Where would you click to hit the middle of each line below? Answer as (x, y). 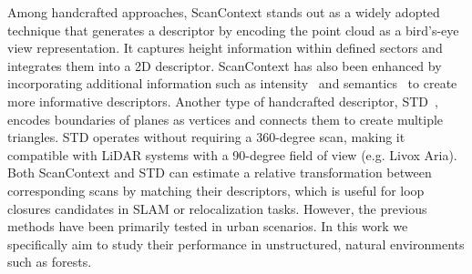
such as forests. (50, 262)
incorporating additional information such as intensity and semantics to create (232, 83)
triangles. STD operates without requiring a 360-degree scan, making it (206, 137)
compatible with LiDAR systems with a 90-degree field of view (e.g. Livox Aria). (232, 154)
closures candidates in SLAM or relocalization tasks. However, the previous (217, 208)
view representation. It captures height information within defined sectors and (225, 48)
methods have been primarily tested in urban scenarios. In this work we (208, 226)
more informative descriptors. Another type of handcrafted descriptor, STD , (223, 101)
